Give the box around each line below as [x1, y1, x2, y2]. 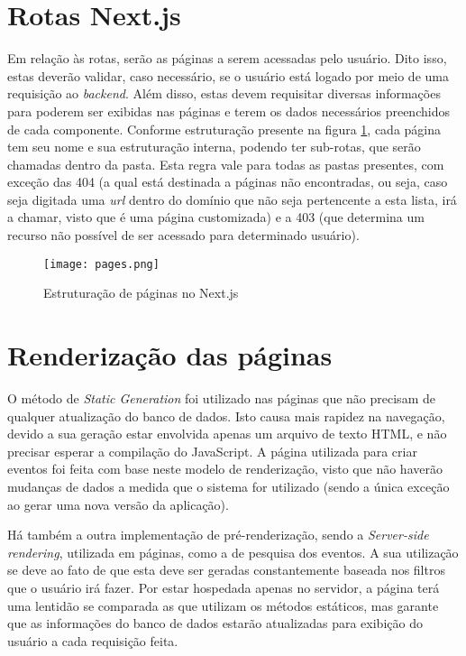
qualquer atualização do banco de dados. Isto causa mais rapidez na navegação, [7, 406, 445, 425]
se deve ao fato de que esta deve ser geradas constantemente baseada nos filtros [7, 560, 445, 579]
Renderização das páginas [7, 337, 333, 374]
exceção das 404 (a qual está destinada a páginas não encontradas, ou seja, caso [7, 172, 448, 191]
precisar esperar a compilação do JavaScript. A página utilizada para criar [7, 441, 417, 460]
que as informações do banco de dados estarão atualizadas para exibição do [7, 614, 423, 633]
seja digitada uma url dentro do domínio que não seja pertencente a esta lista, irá [7, 189, 457, 208]
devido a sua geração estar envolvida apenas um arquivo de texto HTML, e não [7, 424, 447, 443]
